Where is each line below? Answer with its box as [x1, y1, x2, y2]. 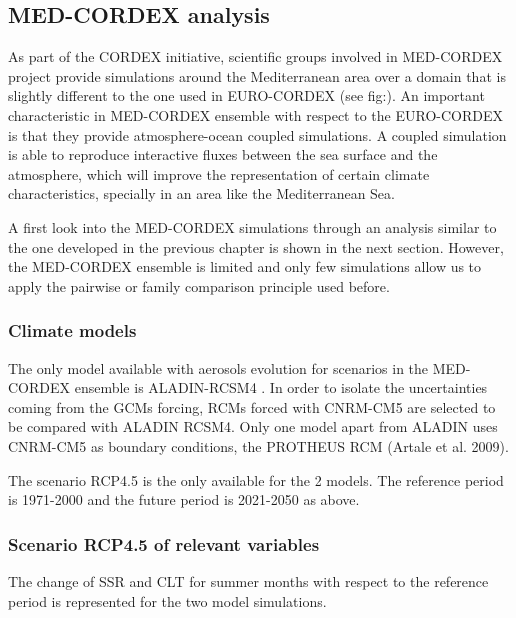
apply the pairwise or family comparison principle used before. [8, 275, 390, 296]
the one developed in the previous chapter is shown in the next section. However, [8, 236, 504, 257]
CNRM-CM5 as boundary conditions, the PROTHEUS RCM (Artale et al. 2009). [8, 435, 509, 456]
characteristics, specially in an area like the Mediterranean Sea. [8, 183, 395, 204]
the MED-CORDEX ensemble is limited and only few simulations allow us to [8, 256, 482, 277]
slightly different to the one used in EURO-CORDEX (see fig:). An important [8, 85, 485, 106]
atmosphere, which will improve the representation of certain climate [8, 163, 430, 184]
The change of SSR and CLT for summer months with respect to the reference [8, 570, 489, 591]
